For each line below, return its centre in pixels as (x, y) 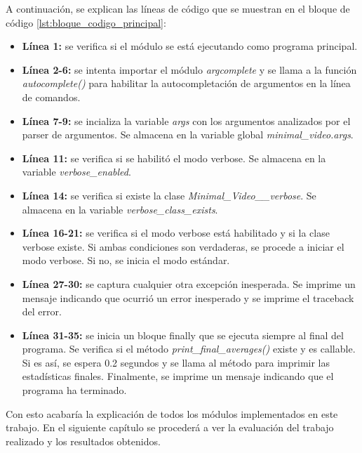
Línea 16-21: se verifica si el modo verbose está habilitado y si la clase (176, 233)
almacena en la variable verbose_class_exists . (120, 209)
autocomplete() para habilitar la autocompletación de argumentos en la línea (186, 83)
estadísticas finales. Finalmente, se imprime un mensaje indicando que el (178, 376)
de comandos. (51, 97)
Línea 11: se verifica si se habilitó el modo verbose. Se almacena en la (174, 158)
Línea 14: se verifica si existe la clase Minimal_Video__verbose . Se (169, 195)
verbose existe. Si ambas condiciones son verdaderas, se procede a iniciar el (183, 246)
